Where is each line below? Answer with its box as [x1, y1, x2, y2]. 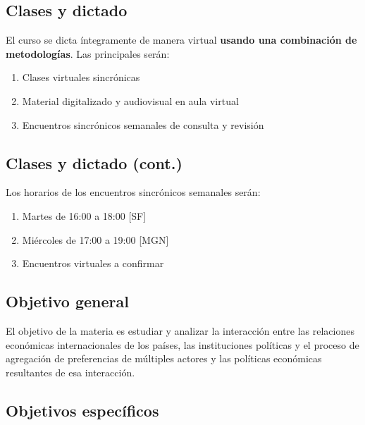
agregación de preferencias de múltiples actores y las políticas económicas [6, 351, 322, 366]
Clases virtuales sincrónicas [22, 70, 140, 85]
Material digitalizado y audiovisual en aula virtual [22, 93, 239, 108]
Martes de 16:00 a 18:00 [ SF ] [22, 208, 147, 223]
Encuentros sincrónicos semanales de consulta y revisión [22, 117, 264, 132]
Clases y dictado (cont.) [6, 152, 182, 173]
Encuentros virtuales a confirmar [22, 256, 164, 271]
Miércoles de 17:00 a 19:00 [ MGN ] [22, 232, 169, 247]
